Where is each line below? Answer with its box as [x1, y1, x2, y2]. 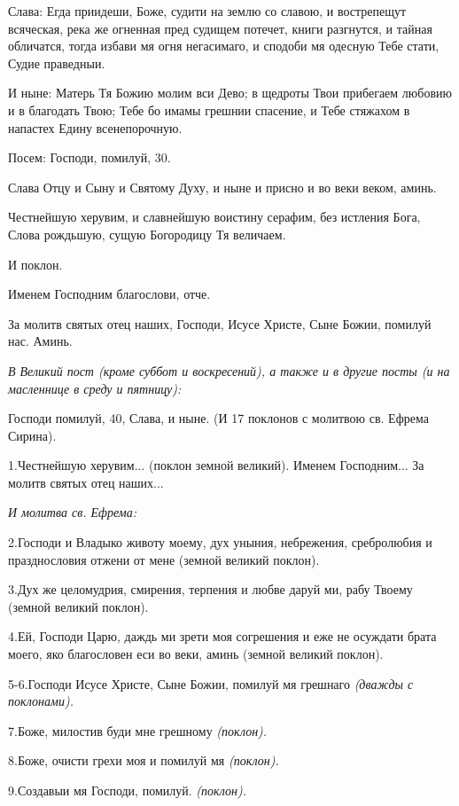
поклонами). [8, 692, 74, 710]
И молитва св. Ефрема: [8, 503, 137, 521]
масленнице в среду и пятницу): [8, 379, 182, 397]
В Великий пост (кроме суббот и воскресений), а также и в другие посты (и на [8, 361, 450, 380]
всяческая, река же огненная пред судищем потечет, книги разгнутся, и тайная [8, 19, 432, 37]
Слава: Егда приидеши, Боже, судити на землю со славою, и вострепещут [8, 2, 407, 20]
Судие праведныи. [8, 53, 105, 72]
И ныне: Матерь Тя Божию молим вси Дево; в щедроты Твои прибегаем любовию [8, 83, 452, 102]
